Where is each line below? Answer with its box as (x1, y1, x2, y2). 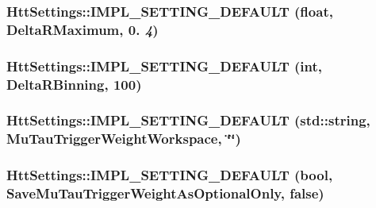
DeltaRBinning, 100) (6, 74, 142, 94)
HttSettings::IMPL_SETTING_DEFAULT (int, (6, 56, 323, 75)
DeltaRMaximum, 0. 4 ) (6, 19, 159, 39)
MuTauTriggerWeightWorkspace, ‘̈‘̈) (6, 129, 241, 148)
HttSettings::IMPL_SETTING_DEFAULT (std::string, (6, 110, 370, 130)
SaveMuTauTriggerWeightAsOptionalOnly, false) (6, 183, 324, 203)
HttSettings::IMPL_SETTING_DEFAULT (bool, (6, 165, 333, 185)
